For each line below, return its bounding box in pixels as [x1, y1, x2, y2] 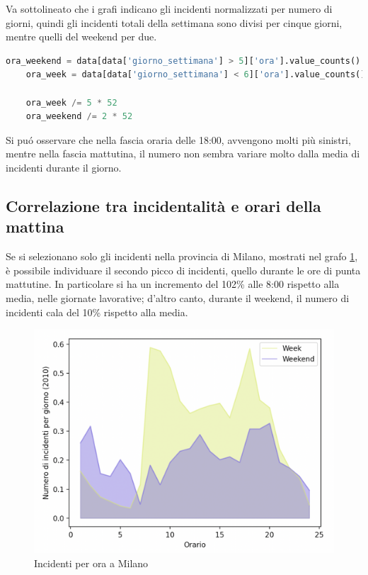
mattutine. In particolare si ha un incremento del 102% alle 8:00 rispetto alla [6, 277, 340, 291]
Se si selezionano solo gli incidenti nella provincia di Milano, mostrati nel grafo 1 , [6, 249, 358, 264]
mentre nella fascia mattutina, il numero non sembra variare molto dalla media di [6, 146, 360, 161]
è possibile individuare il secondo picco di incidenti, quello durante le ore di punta [6, 262, 361, 277]
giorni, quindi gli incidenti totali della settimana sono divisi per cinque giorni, [6, 15, 343, 30]
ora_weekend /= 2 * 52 [25, 111, 133, 122]
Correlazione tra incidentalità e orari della [6, 194, 321, 216]
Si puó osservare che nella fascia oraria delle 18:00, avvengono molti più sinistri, [6, 132, 351, 147]
